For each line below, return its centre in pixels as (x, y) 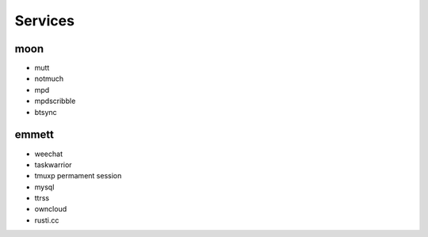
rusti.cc (47, 220)
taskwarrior (53, 164)
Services (45, 21)
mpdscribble (55, 101)
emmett (34, 135)
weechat (49, 154)
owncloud (51, 209)
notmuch (49, 78)
